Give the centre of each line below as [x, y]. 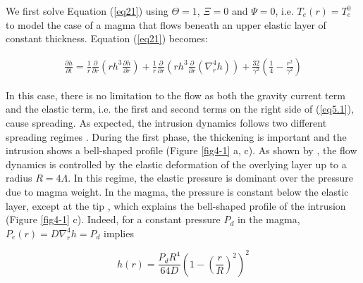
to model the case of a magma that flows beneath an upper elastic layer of [166, 24]
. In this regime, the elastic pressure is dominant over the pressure [210, 178]
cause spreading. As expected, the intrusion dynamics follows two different [166, 122]
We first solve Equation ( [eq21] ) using [87, 11]
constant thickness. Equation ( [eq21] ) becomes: [107, 38]
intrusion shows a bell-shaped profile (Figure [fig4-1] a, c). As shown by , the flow [181, 150]
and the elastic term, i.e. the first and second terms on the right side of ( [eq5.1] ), [180, 109]
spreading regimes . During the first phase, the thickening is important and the [176, 136]
